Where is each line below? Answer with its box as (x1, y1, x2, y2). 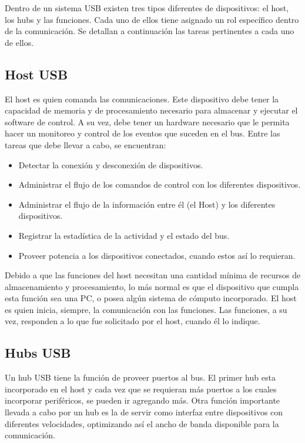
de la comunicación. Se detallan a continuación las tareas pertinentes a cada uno (5, 25, 294, 37)
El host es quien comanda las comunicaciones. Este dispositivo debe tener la (5, 92, 279, 105)
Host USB (5, 65, 68, 83)
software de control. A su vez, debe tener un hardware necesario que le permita (5, 115, 290, 128)
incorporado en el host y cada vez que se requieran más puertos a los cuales (5, 382, 277, 395)
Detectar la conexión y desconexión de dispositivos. (18, 158, 203, 171)
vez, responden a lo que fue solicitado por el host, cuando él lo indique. (5, 315, 260, 327)
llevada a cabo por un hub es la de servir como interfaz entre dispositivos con (5, 406, 283, 418)
